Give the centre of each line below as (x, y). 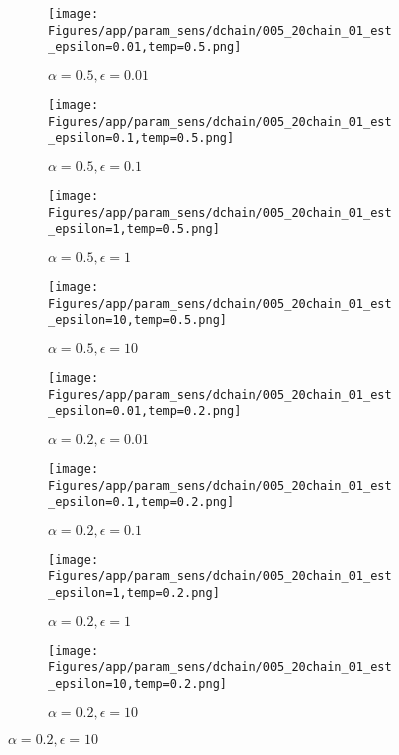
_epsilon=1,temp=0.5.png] (134, 229)
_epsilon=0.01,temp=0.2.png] (145, 411)
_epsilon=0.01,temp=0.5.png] (145, 47)
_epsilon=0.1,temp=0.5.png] (141, 138)
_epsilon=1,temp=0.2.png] (134, 593)
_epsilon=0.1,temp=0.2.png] (141, 502)
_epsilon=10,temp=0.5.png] (137, 320)
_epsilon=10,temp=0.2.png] (137, 684)
